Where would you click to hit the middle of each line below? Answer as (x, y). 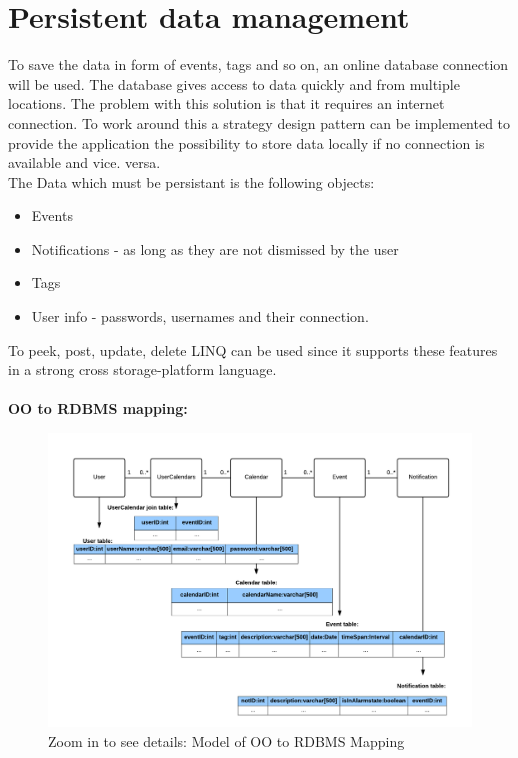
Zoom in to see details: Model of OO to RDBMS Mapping (226, 741)
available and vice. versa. (84, 162)
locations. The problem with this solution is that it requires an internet (226, 103)
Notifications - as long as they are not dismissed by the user (215, 248)
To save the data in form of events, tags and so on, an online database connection (258, 64)
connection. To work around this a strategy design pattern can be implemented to (259, 122)
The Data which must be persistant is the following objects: (191, 181)
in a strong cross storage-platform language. (142, 369)
